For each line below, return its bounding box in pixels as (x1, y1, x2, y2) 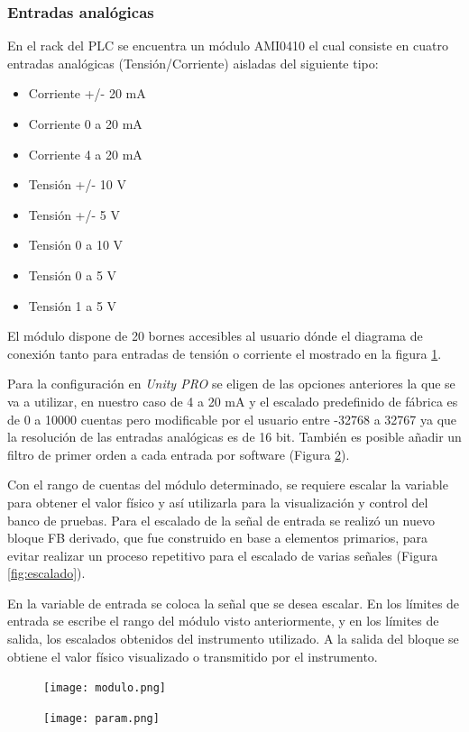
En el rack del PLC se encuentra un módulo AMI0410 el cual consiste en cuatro (7, 36, 448, 55)
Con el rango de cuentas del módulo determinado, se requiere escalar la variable (7, 475, 448, 494)
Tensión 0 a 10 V (28, 235, 124, 254)
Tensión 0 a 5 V (28, 265, 117, 284)
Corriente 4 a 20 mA (28, 144, 143, 163)
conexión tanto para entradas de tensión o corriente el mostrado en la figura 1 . (7, 343, 442, 362)
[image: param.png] (43, 711, 160, 725)
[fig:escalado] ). (7, 563, 86, 582)
